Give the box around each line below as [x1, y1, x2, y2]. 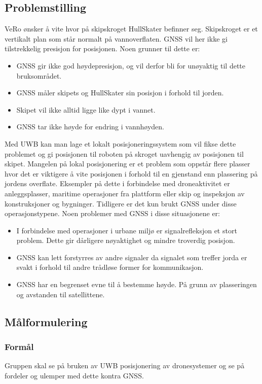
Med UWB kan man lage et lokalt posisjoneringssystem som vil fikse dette [5, 138, 236, 149]
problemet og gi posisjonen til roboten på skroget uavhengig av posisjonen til [5, 148, 244, 159]
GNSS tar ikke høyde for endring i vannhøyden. [16, 121, 164, 132]
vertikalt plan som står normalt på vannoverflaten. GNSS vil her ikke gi [5, 33, 228, 44]
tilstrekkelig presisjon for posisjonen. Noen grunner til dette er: [5, 43, 200, 54]
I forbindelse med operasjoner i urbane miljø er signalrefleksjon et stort [16, 225, 237, 235]
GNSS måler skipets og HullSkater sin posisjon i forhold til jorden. [16, 87, 224, 98]
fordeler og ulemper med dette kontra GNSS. [5, 370, 144, 380]
